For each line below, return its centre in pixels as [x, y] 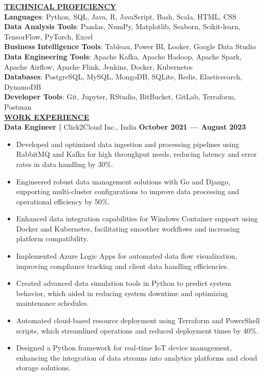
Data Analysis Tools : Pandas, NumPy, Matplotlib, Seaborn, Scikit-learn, [122, 26]
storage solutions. [43, 368]
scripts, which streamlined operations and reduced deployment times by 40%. [137, 330]
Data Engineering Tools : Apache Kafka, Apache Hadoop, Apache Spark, [123, 56]
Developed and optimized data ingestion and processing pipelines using [128, 144]
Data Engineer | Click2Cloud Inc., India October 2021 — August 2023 [125, 127]
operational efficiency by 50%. [63, 201]
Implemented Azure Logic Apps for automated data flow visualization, [127, 256]
